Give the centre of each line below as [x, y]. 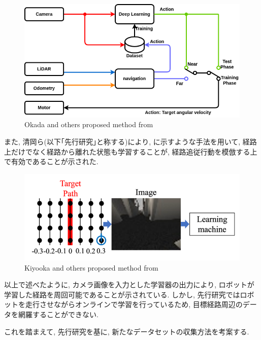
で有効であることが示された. [51, 161]
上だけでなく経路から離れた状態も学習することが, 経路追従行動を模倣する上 [131, 151]
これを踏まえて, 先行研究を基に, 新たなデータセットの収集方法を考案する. [127, 331]
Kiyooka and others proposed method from [91, 267]
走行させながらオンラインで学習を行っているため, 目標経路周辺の [134, 304]
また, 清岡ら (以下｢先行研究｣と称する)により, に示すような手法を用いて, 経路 [130, 141]
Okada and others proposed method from [89, 124]
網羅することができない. [58, 314]
